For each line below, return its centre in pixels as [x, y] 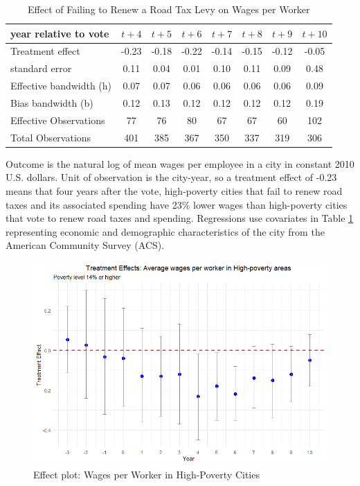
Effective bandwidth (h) [61, 86]
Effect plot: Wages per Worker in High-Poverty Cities [146, 474]
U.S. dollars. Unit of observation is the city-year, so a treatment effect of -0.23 [171, 177]
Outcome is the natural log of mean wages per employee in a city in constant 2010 [180, 163]
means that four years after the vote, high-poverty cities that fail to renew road [174, 190]
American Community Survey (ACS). [85, 245]
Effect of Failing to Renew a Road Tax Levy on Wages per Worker [169, 9]
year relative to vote [60, 33]
